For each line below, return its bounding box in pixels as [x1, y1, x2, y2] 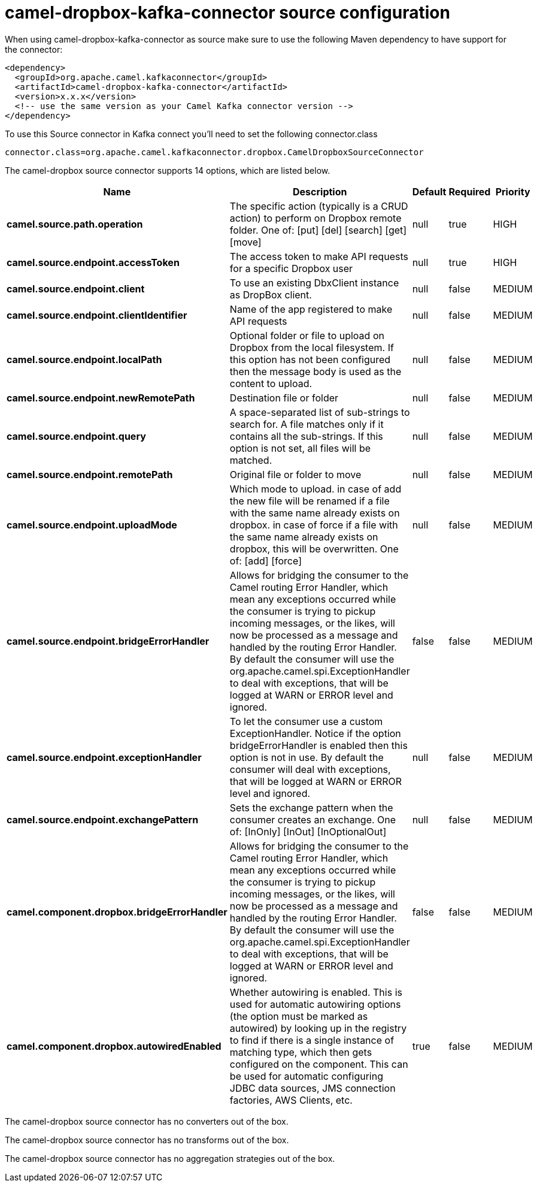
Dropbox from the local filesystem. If [229, 341, 394, 354]
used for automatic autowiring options [229, 998, 401, 1010]
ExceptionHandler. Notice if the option [229, 727, 401, 739]
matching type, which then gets [229, 1046, 372, 1058]
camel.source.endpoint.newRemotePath [7, 391, 195, 404]
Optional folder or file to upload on [229, 329, 384, 342]
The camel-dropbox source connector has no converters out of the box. [5, 1116, 289, 1126]
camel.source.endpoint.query [7, 430, 146, 442]
